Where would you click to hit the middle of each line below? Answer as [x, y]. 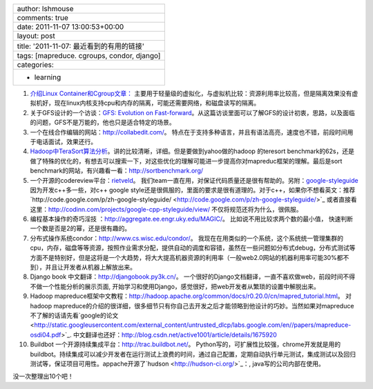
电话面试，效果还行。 [66, 141]
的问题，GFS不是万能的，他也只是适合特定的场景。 [103, 122]
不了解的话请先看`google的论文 [74, 315]
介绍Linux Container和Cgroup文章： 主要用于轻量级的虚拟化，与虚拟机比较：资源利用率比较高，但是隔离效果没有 [191, 93]
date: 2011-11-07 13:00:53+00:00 [70, 27]
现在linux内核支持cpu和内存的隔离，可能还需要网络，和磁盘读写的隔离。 [157, 103]
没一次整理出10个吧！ [43, 377]
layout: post [36, 36]
